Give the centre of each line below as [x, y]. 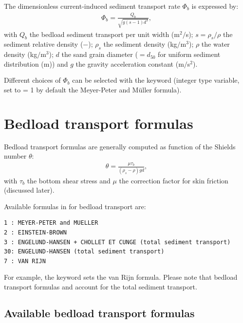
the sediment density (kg [140, 44]
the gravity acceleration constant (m [130, 63]
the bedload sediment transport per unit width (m [104, 34]
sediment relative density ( [44, 44]
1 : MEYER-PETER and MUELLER [51, 223]
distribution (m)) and [36, 63]
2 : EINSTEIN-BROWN [35, 232]
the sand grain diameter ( [100, 54]
